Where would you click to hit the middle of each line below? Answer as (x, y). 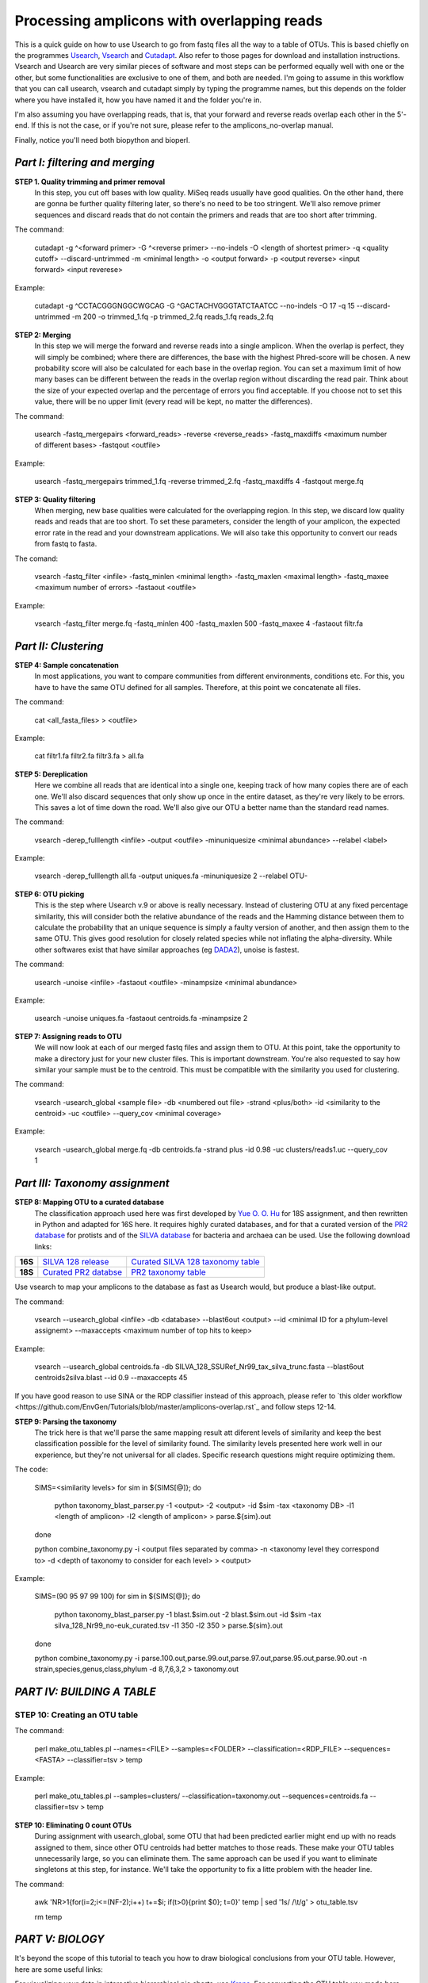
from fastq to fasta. (66, 544)
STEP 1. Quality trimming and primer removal (90, 182)
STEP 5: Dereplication (52, 774)
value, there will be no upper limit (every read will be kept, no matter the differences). (174, 401)
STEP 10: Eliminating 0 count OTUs (73, 1825)
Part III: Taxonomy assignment (92, 1183)
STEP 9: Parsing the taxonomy (66, 1421)
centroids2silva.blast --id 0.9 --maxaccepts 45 (111, 1378)
